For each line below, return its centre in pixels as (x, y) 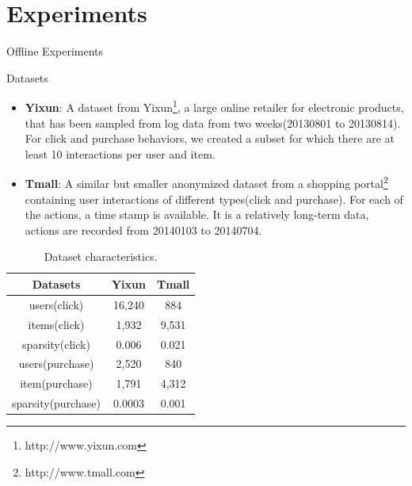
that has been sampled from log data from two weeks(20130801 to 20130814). (213, 122)
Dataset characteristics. (101, 256)
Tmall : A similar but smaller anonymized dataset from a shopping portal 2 (206, 182)
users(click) (56, 304)
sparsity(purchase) (56, 403)
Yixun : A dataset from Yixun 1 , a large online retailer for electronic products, (214, 106)
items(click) (56, 324)
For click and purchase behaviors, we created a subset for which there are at (210, 138)
